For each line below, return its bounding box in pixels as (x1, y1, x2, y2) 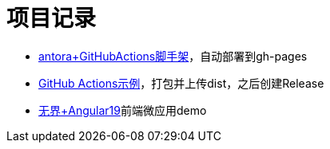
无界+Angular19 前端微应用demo (38, 103, 207, 117)
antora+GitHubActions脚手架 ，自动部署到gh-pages (38, 49, 308, 63)
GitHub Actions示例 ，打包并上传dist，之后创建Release (38, 76, 324, 90)
